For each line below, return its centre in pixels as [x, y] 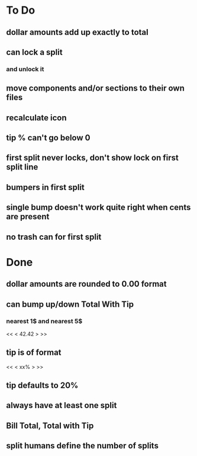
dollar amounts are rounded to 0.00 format [86, 284]
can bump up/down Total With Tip [70, 304]
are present [28, 217]
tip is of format [34, 353]
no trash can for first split [54, 237]
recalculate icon [36, 118]
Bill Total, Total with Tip [50, 426]
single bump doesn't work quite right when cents [98, 208]
